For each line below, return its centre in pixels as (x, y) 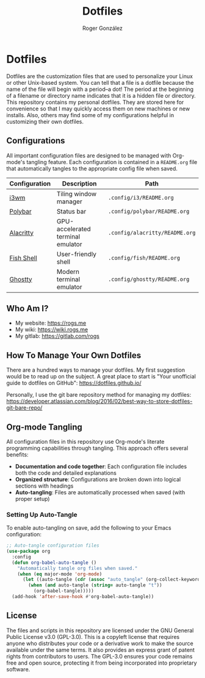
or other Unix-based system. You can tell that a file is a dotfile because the (100, 82)
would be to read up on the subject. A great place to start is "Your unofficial (101, 377)
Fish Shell (23, 258)
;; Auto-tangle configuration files (53, 546)
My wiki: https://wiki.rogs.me (52, 330)
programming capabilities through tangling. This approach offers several (97, 448)
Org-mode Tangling (44, 427)
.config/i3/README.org (141, 197)
